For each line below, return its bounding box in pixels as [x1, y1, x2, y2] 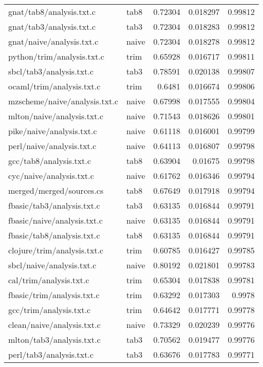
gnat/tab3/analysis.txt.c [8, 21, 96, 32]
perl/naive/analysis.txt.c [8, 140, 97, 152]
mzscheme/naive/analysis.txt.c [8, 95, 119, 107]
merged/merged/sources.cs [8, 185, 104, 196]
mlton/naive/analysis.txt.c [8, 110, 104, 122]
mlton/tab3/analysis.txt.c [8, 334, 101, 345]
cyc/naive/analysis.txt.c [8, 170, 94, 181]
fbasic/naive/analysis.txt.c [8, 214, 103, 226]
